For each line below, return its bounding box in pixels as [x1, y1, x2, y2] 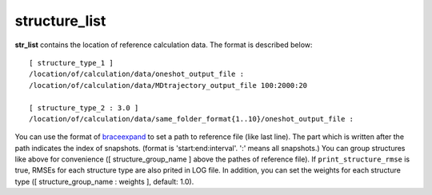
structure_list [14, 12, 106, 30]
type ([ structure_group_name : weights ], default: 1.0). [14, 177, 194, 186]
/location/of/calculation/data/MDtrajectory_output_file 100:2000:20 [29, 81, 308, 90]
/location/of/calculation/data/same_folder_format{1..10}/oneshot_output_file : [29, 114, 354, 123]
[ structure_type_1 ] [29, 58, 114, 67]
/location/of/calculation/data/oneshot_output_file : [29, 70, 244, 79]
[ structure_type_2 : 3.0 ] [29, 103, 139, 112]
